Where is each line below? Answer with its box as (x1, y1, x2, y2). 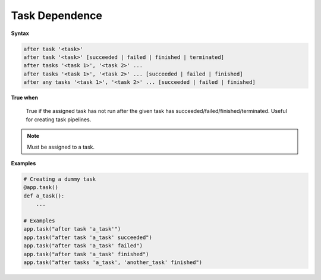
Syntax (11, 30, 29, 37)
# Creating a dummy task (23, 176, 96, 183)
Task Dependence (11, 9, 103, 22)
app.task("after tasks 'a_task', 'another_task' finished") (23, 259, 203, 266)
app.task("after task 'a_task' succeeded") (23, 234, 153, 241)
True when (11, 94, 39, 101)
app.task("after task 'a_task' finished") (23, 250, 149, 257)
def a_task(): (23, 192, 65, 199)
